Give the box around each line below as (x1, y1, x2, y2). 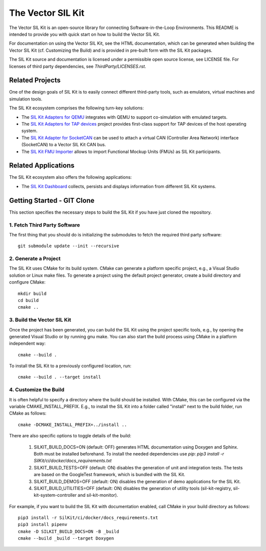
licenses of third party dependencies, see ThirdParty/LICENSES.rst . (9, 63, 146, 69)
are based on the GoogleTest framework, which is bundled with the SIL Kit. (33, 472, 186, 478)
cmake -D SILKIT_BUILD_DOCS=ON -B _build (18, 528, 119, 534)
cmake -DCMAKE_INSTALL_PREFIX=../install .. (18, 421, 128, 427)
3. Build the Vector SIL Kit (9, 317, 71, 324)
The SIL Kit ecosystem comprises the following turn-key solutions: (9, 105, 144, 111)
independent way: (9, 340, 46, 347)
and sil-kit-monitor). (77, 492, 118, 498)
